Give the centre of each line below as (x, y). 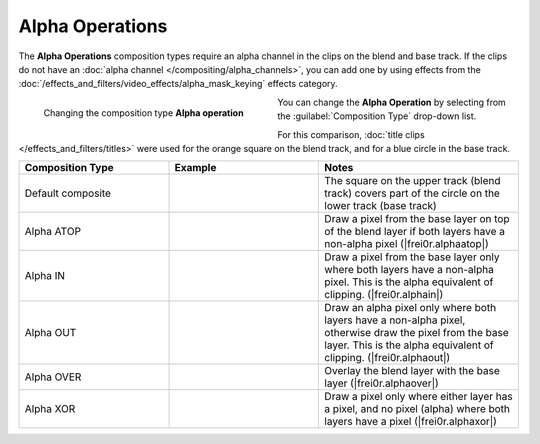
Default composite (68, 193)
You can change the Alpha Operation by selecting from (392, 102)
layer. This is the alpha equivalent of (409, 345)
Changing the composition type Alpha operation (143, 112)
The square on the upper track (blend (412, 181)
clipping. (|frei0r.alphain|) (384, 295)
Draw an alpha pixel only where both (410, 308)
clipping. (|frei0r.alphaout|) (387, 358)
